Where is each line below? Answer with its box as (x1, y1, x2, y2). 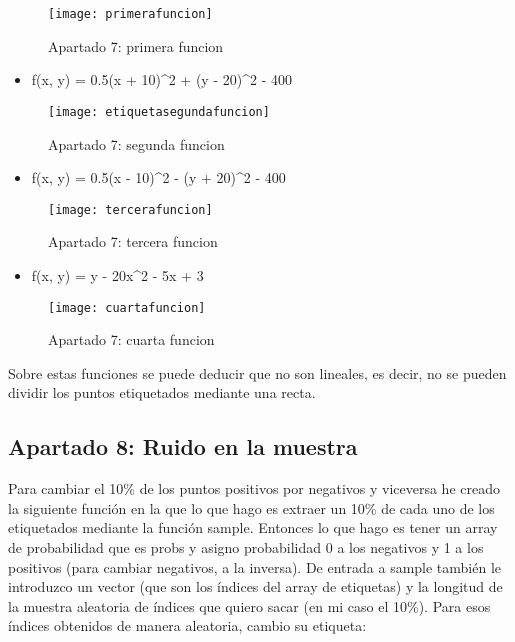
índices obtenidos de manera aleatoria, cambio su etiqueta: (8, 615, 367, 636)
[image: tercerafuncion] (48, 202, 213, 217)
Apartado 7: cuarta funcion (48, 329, 215, 350)
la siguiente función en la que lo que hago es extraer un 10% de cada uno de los (8, 497, 495, 518)
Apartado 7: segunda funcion (48, 133, 225, 154)
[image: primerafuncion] (48, 7, 213, 21)
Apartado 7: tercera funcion (48, 231, 218, 252)
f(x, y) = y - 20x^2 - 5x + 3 (31, 264, 204, 285)
